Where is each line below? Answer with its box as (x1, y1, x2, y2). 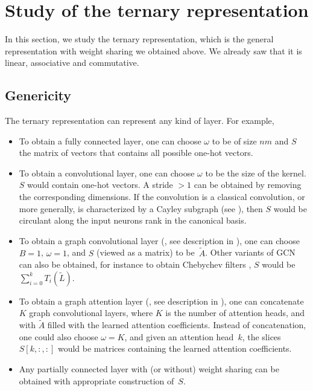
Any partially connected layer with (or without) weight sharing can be (19, 363, 279, 375)
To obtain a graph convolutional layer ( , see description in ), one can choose (19, 234, 300, 247)
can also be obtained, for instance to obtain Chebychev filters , (19, 258, 251, 271)
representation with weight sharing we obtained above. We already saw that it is (5, 44, 302, 57)
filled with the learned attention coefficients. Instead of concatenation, (47, 318, 306, 331)
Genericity (5, 86, 72, 105)
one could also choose (19, 330, 98, 343)
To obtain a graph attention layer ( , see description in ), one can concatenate (19, 294, 304, 307)
